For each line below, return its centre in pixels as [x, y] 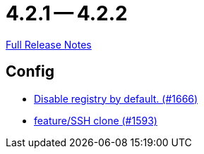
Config [30, 72]
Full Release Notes [49, 44]
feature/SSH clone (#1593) [96, 120]
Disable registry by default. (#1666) [116, 98]
